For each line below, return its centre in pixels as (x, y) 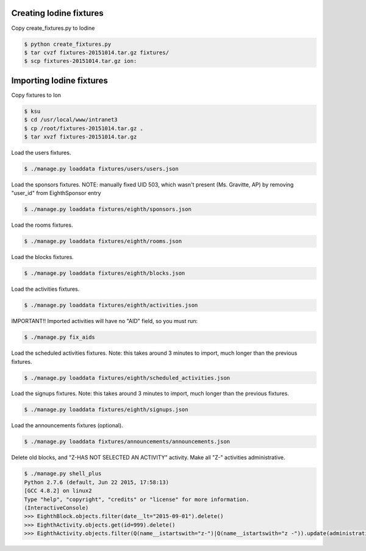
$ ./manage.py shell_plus (63, 474)
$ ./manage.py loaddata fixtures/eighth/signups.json (106, 410)
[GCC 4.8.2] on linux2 (58, 491)
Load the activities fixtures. (45, 289)
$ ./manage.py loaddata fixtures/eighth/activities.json (111, 305)
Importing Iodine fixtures (59, 80)
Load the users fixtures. (41, 152)
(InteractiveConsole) (56, 508)
